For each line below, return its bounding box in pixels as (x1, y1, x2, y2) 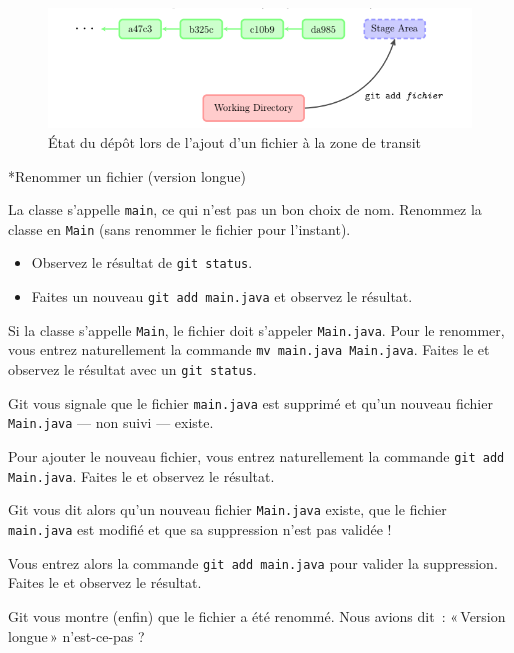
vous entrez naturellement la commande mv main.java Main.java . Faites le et (8, 339, 490, 360)
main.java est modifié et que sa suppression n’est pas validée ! (8, 519, 392, 539)
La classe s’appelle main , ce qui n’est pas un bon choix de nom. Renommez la (8, 199, 482, 220)
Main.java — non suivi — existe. (8, 412, 214, 433)
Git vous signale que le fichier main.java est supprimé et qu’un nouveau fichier (8, 392, 493, 413)
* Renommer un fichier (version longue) (8, 165, 246, 186)
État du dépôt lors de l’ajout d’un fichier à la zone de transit (48, 131, 422, 152)
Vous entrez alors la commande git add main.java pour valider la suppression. (8, 552, 498, 573)
